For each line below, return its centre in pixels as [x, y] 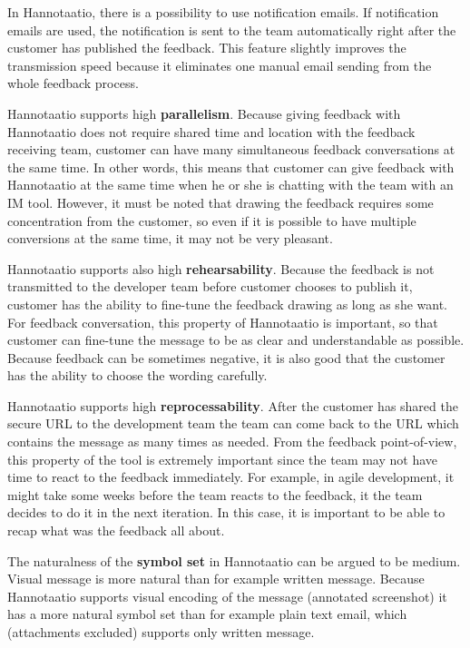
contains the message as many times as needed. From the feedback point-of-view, [232, 442]
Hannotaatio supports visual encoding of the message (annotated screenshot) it [227, 596]
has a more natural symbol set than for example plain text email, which [207, 614]
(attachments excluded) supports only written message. [161, 632]
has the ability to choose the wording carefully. [137, 375]
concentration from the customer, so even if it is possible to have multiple [212, 220]
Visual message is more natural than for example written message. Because [216, 579]
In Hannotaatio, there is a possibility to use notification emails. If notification [223, 12]
